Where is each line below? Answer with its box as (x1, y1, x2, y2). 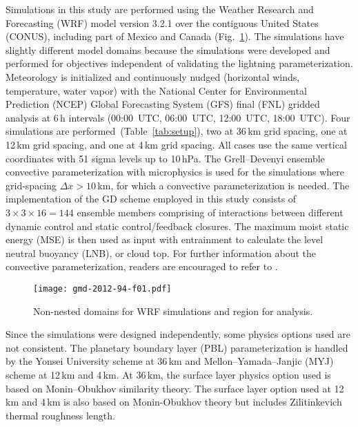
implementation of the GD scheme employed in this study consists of (6, 191, 297, 206)
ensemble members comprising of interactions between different (77, 205, 344, 219)
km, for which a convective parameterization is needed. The (97, 178, 350, 192)
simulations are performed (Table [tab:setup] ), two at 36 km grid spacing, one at (6, 124, 348, 138)
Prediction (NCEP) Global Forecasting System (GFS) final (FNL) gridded (6, 97, 320, 111)
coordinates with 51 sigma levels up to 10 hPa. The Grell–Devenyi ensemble (6, 151, 325, 165)
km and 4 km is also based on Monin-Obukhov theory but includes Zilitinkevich (6, 395, 342, 409)
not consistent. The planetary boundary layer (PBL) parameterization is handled (6, 340, 348, 354)
